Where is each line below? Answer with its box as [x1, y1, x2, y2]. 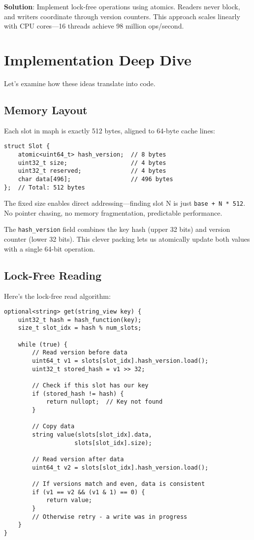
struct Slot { [4, 143, 50, 150]
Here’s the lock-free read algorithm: [4, 290, 111, 301]
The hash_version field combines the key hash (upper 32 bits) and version [4, 224, 230, 234]
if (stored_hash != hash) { [32, 390, 124, 397]
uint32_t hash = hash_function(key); [18, 316, 142, 323]
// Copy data [32, 423, 75, 430]
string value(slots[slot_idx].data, [32, 431, 152, 438]
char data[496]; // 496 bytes [18, 175, 173, 183]
